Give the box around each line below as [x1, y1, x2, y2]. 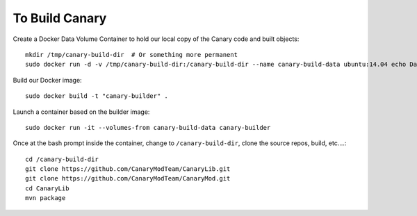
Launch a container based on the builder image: [13, 108, 150, 116]
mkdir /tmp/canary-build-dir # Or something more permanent [25, 51, 238, 58]
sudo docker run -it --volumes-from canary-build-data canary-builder [25, 124, 271, 131]
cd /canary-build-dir [25, 155, 99, 163]
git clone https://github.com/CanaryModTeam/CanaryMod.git [25, 174, 231, 183]
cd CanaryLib [25, 184, 69, 192]
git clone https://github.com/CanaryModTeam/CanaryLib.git [25, 165, 231, 173]
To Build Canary [13, 10, 107, 26]
